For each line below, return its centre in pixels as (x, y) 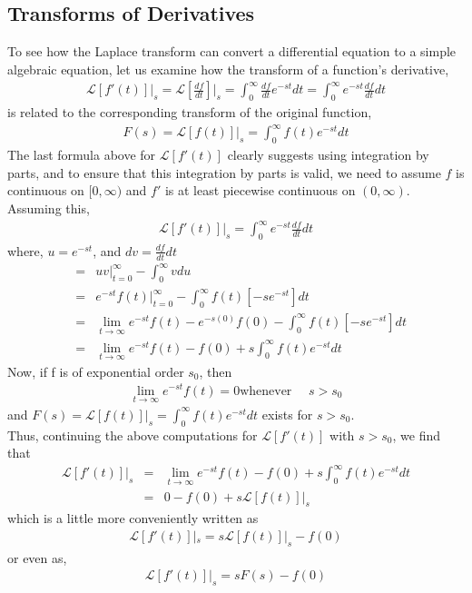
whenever (266, 391)
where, (25, 250)
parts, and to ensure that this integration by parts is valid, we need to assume (224, 172)
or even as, (37, 557)
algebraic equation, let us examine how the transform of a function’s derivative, (228, 69)
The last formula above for (82, 155)
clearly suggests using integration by (328, 155)
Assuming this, (49, 208)
